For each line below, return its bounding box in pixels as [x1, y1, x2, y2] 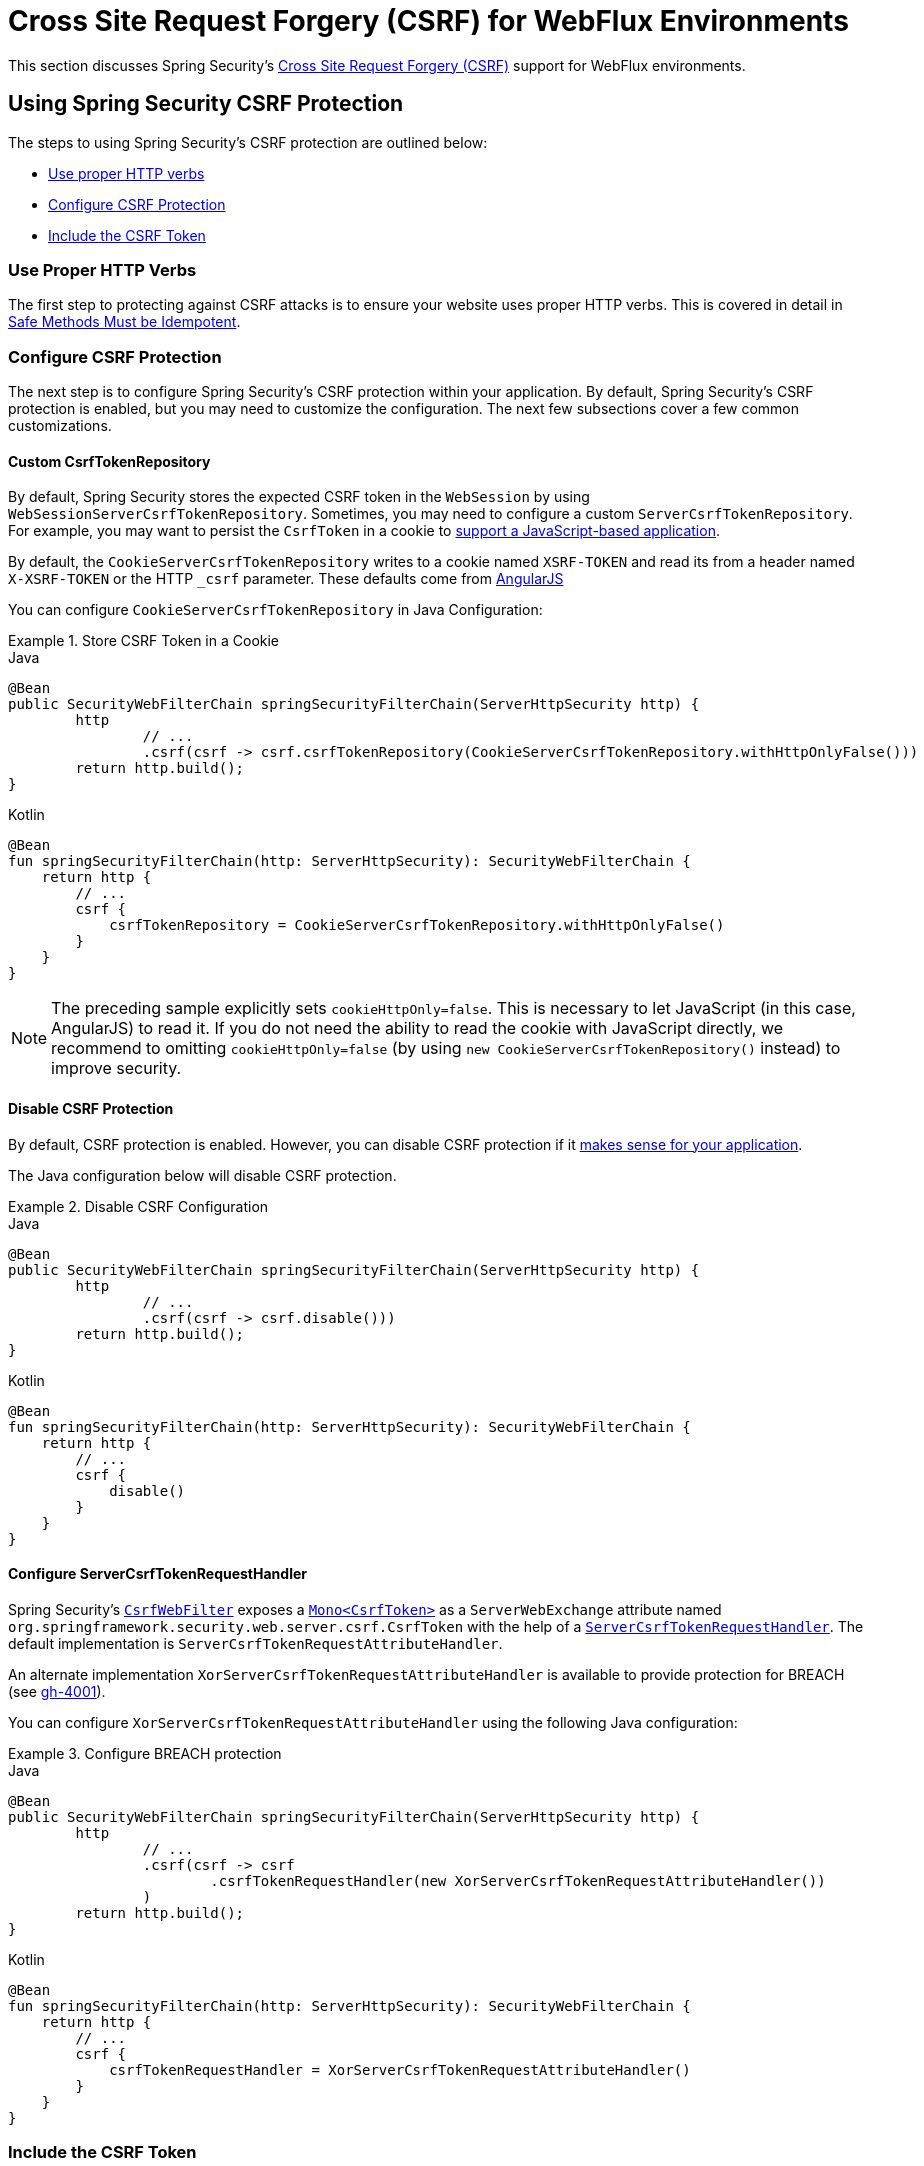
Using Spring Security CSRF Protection [8, 91, 404, 117]
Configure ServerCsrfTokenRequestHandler [8, 1565, 307, 1583]
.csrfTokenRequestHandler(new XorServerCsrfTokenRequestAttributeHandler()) [210, 1872, 826, 1889]
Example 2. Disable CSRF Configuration [8, 1197, 269, 1215]
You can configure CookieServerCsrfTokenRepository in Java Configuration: [8, 601, 543, 619]
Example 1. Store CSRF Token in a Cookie [8, 632, 280, 650]
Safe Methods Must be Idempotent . [8, 313, 241, 331]
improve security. [51, 1058, 182, 1079]
